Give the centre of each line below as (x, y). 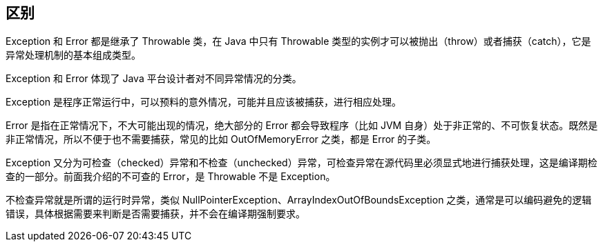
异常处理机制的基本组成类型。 (73, 55)
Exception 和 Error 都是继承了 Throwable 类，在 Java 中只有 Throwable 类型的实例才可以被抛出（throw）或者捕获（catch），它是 (298, 41)
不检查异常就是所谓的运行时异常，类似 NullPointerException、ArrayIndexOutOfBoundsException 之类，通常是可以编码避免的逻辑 (299, 200)
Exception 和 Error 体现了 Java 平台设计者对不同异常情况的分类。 (154, 79)
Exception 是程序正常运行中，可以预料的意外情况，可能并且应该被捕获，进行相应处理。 (204, 102)
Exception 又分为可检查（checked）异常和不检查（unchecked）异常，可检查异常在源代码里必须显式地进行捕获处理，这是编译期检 (301, 163)
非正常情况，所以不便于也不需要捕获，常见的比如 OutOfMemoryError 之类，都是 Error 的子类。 (221, 139)
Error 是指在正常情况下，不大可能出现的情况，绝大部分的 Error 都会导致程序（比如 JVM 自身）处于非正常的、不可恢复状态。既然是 (302, 126)
